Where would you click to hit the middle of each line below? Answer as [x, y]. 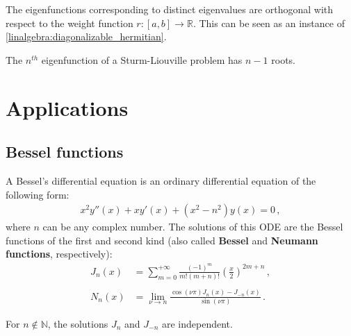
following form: [38, 194]
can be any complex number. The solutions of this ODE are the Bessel [193, 227]
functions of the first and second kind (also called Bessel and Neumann [162, 240]
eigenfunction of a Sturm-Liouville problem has [142, 59]
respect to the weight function [70, 23]
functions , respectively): [59, 254]
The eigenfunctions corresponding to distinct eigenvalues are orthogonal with [170, 9]
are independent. [197, 323]
